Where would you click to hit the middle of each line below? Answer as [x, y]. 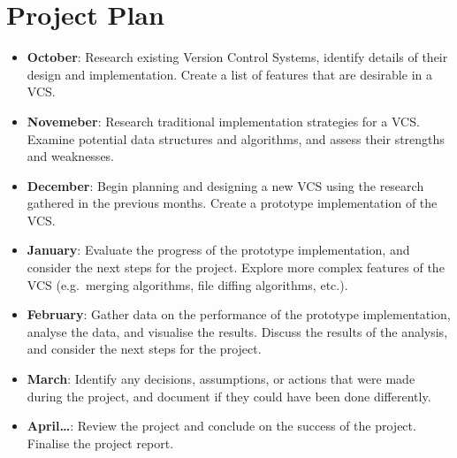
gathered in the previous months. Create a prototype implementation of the [232, 203]
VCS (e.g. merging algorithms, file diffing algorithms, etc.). [187, 284]
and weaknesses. [71, 156]
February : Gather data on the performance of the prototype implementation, [239, 314]
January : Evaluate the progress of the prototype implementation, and [218, 250]
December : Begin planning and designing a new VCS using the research [225, 185]
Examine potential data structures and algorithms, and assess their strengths [236, 138]
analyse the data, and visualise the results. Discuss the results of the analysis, [237, 331]
